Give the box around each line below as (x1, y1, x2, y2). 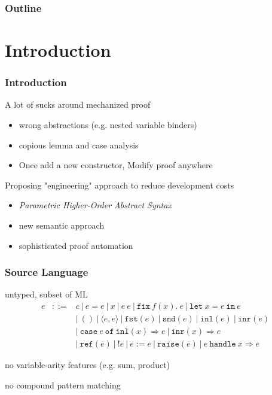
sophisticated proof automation (19, 239, 133, 251)
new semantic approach (19, 219, 105, 231)
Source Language (5, 265, 88, 279)
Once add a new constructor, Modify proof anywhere (19, 159, 213, 171)
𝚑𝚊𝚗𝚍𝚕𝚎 (209, 340, 236, 349)
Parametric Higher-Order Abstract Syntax (19, 199, 172, 211)
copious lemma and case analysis (19, 138, 139, 151)
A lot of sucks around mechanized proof (5, 98, 151, 111)
